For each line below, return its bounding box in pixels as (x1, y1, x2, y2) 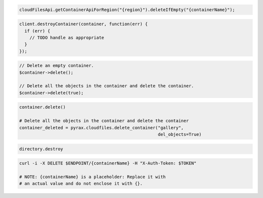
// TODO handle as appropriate (29, 34, 104, 40)
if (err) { (24, 28, 51, 33)
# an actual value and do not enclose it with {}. (19, 181, 143, 186)
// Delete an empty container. (19, 63, 94, 68)
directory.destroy (19, 146, 63, 151)
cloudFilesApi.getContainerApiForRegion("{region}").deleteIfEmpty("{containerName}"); (19, 7, 235, 12)
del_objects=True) (157, 132, 202, 137)
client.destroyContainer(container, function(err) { (19, 21, 148, 27)
